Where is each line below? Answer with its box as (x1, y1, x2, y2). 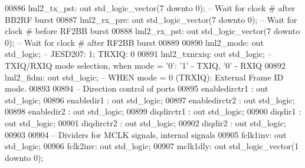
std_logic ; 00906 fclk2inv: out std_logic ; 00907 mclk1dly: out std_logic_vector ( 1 (5, 140, 299, 152)
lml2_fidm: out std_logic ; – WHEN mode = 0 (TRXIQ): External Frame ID (5, 70, 284, 83)
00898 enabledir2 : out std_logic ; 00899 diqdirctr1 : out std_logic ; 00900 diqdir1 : (5, 105, 301, 117)
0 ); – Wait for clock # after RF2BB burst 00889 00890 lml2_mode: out (5, 36, 264, 48)
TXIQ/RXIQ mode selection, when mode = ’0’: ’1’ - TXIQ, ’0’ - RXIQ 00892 (5, 59, 286, 71)
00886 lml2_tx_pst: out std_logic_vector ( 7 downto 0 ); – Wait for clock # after (5, 2, 295, 14)
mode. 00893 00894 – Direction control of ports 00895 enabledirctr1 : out (5, 82, 268, 95)
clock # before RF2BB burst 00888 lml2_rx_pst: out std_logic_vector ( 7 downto (5, 25, 300, 37)
